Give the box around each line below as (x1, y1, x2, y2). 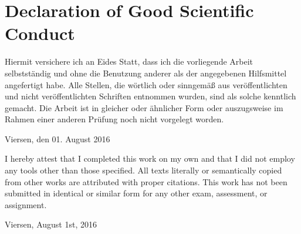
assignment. (5, 198, 47, 210)
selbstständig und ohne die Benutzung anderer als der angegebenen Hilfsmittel (5, 66, 287, 79)
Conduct (5, 21, 75, 45)
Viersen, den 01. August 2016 (5, 132, 110, 145)
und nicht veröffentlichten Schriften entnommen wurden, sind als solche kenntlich (5, 90, 296, 102)
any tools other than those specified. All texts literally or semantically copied (5, 164, 282, 176)
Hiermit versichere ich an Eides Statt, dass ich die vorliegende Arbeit (5, 55, 253, 68)
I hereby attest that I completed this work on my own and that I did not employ (5, 152, 295, 165)
